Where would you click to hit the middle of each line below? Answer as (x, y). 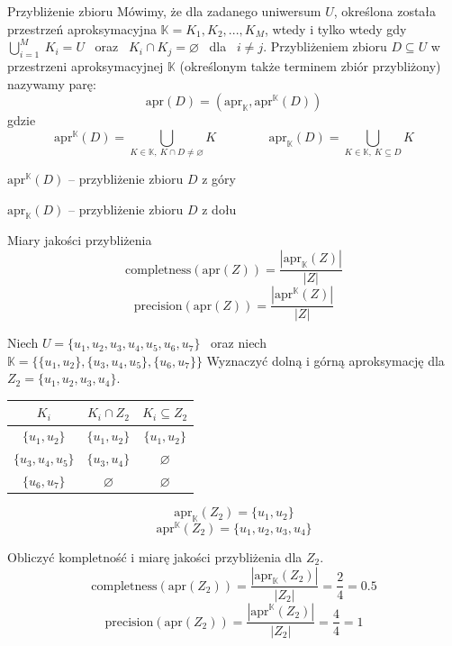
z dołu (219, 209)
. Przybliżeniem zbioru (325, 46)
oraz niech (239, 343)
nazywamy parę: (52, 83)
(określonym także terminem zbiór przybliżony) (310, 65)
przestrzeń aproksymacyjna (82, 28)
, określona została (385, 11)
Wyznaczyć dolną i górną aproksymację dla (325, 360)
